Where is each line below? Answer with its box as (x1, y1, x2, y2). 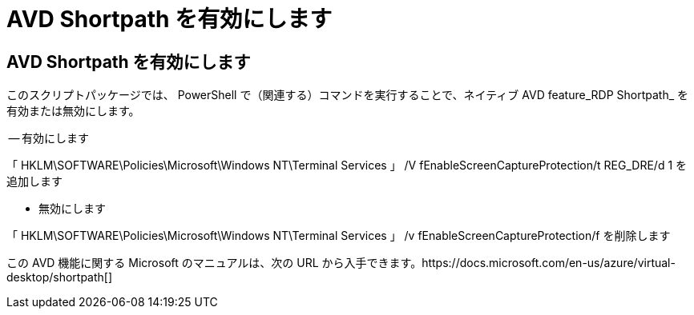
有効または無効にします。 (6, 104, 140, 118)
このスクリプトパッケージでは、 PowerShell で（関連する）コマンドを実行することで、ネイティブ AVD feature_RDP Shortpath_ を (6, 88, 688, 102)
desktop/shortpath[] (6, 270, 113, 285)
